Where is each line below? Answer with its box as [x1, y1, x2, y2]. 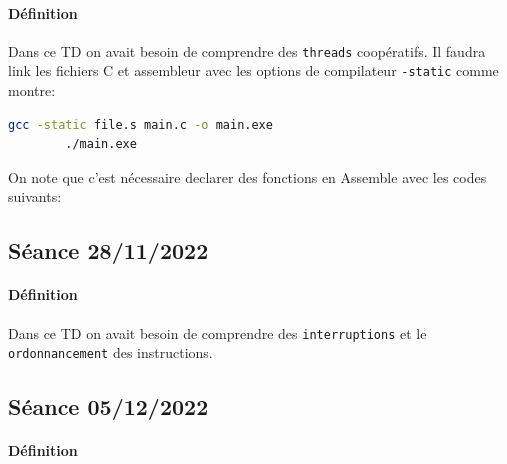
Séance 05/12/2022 [8, 391, 209, 422]
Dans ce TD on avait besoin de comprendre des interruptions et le [8, 322, 427, 343]
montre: [8, 80, 56, 101]
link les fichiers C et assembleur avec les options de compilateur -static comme [8, 60, 499, 81]
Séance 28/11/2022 [8, 235, 209, 266]
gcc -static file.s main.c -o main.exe [8, 117, 273, 132]
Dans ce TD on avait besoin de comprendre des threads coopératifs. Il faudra [8, 40, 486, 61]
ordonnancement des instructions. [8, 342, 213, 363]
